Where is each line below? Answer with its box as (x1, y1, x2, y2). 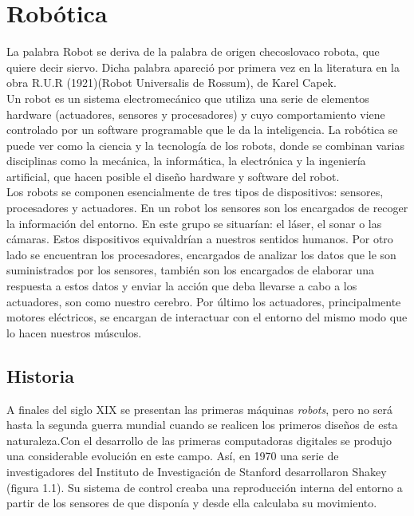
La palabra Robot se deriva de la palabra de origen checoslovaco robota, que (6, 43, 380, 60)
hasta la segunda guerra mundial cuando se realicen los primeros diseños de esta (6, 416, 398, 433)
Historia (6, 363, 74, 388)
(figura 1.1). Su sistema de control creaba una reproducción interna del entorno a (6, 479, 403, 495)
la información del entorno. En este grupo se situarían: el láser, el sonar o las (6, 215, 382, 231)
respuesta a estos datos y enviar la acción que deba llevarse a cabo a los (6, 278, 357, 294)
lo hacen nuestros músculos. (6, 324, 142, 341)
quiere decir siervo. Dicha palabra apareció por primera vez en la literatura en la (6, 58, 400, 75)
